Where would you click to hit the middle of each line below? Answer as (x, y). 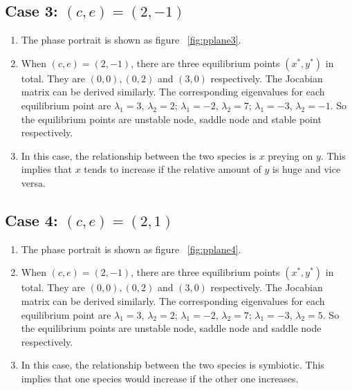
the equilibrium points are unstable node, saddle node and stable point (171, 119)
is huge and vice (307, 169)
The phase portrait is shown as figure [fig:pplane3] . (131, 40)
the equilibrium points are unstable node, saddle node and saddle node (171, 328)
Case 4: (31, 220)
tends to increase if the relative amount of (173, 169)
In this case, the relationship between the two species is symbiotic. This (173, 365)
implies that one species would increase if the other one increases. (160, 378)
